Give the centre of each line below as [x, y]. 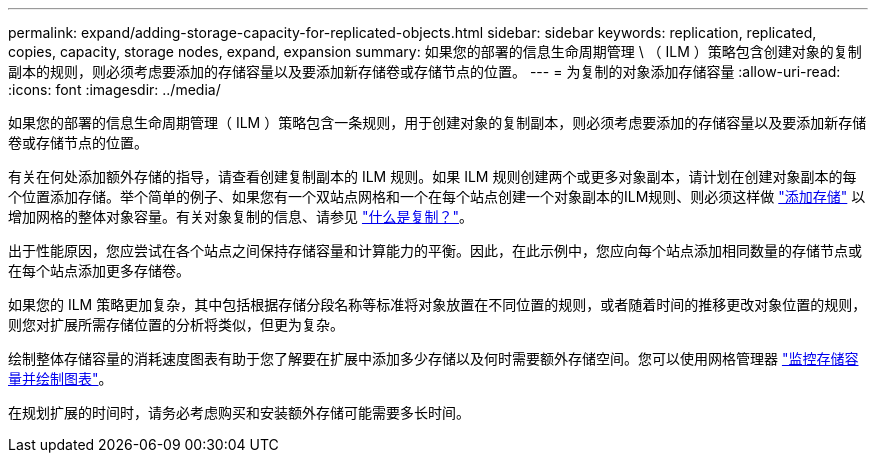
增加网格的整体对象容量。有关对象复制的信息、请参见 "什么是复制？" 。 [240, 216]
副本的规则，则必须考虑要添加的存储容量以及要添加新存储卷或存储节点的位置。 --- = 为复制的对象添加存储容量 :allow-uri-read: [424, 71]
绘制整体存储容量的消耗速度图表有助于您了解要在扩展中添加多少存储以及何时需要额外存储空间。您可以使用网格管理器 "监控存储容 [433, 358]
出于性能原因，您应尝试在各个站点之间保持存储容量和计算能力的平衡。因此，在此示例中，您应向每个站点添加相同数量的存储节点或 [435, 250]
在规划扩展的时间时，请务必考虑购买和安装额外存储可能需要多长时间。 [239, 412]
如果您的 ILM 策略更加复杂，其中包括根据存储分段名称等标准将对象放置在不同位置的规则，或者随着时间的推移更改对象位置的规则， [437, 304]
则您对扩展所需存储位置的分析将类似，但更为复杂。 [176, 324]
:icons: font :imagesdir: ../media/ [114, 89]
